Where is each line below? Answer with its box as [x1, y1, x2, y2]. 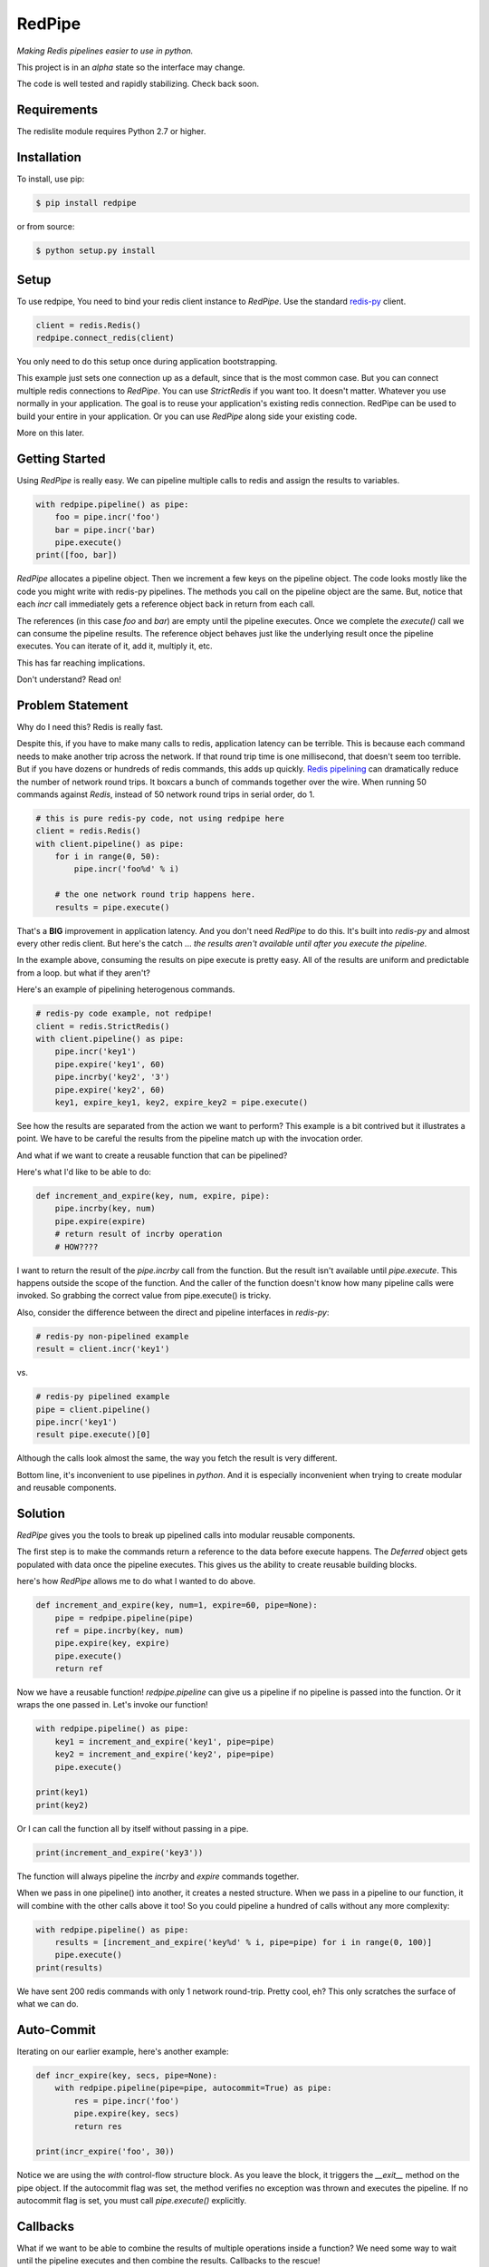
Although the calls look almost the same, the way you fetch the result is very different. [16, 1453, 338, 1464]
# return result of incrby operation [54, 1229, 223, 1240]
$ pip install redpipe [35, 198, 137, 209]
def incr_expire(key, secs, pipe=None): [35, 2070, 217, 2080]
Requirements [16, 102, 99, 118]
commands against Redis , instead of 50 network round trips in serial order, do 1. [16, 789, 315, 800]
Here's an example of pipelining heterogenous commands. [16, 984, 235, 995]
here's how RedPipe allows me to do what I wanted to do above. [16, 1576, 256, 1587]
